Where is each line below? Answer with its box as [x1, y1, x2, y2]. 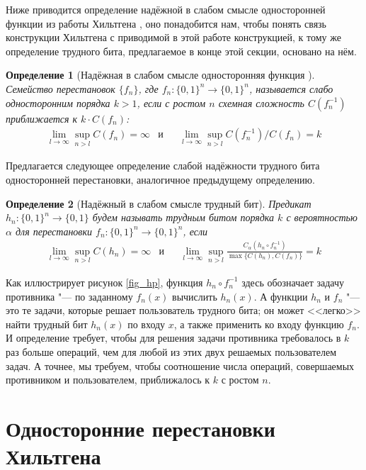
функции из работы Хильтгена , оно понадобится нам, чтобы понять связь [6, 16, 327, 30]
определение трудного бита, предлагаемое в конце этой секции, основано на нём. [6, 43, 357, 58]
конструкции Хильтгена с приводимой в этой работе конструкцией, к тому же [6, 30, 341, 45]
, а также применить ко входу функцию [173, 316, 344, 331]
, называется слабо [248, 81, 333, 96]
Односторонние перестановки [6, 413, 275, 442]
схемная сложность [218, 95, 304, 110]
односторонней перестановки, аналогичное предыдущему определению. [6, 172, 315, 186]
